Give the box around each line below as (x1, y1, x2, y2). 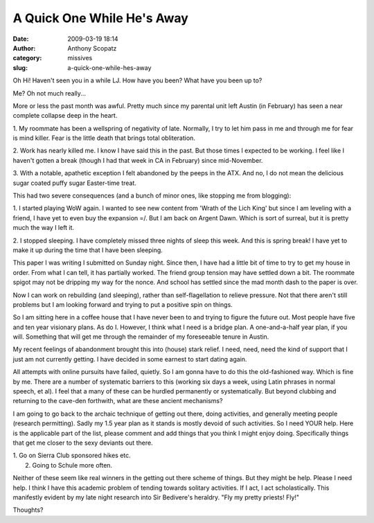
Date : (12, 35, 29, 43)
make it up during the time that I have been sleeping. (12, 246, 163, 254)
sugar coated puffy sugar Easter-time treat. (12, 179, 136, 187)
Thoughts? (12, 506, 44, 514)
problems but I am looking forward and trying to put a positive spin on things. (12, 300, 233, 308)
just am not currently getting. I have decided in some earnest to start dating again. (12, 355, 247, 363)
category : (12, 54, 42, 62)
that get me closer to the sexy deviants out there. (12, 438, 153, 447)
